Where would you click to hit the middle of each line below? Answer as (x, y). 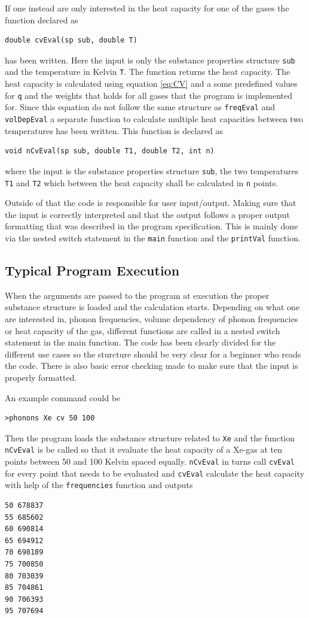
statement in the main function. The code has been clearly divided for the (140, 342)
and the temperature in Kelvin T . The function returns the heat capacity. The (148, 72)
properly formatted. (41, 377)
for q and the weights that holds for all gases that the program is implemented (149, 95)
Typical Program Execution (92, 270)
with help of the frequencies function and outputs (99, 485)
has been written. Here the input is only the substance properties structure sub (150, 60)
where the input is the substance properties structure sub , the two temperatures (152, 170)
